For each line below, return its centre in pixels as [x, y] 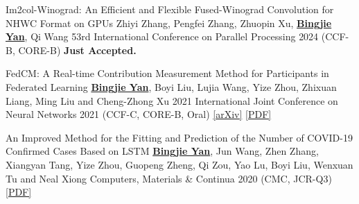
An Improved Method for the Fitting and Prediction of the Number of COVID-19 [179, 137]
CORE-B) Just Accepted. [77, 50]
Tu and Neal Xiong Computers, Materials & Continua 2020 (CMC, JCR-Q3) [169, 178]
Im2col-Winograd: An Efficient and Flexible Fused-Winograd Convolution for [170, 9]
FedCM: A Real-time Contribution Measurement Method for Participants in [167, 73]
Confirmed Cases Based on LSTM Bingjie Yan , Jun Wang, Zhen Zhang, [162, 151]
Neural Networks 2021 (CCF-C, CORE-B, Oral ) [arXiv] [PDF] [139, 114]
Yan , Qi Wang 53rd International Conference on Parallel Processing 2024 [162, 36]
